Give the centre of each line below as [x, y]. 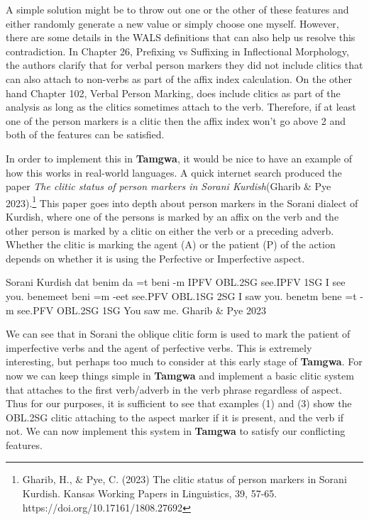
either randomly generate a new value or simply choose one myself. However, [172, 23]
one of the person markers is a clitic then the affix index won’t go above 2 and [176, 120]
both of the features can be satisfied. [85, 134]
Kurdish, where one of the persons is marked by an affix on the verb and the [172, 216]
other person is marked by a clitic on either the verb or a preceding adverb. [170, 230]
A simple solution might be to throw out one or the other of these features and [177, 9]
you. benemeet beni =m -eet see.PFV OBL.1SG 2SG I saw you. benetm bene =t [181, 295]
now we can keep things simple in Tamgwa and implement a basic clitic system [180, 375]
